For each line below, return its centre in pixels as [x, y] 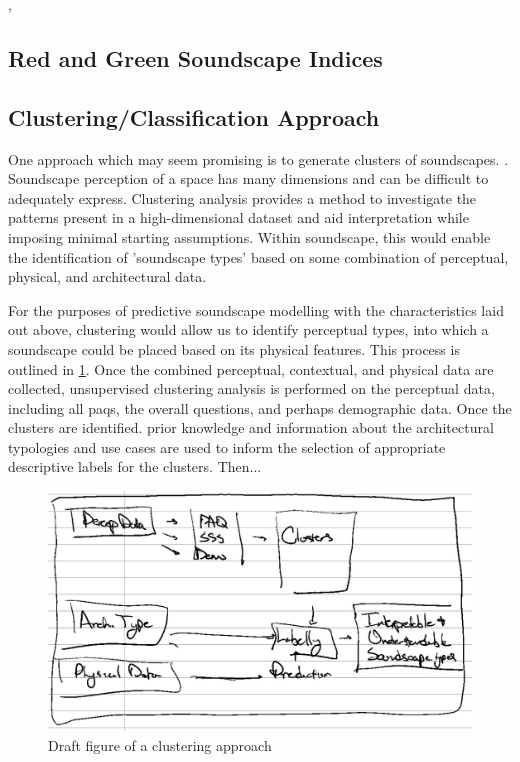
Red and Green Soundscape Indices [195, 57]
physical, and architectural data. [107, 276]
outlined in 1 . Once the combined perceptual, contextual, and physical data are [251, 368]
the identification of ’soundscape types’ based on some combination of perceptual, [258, 256]
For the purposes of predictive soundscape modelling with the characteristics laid [256, 309]
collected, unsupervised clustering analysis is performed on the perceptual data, [251, 388]
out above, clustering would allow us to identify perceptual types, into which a [248, 329]
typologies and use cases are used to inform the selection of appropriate [227, 446]
